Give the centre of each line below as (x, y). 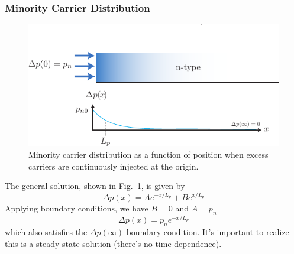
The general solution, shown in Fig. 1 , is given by (95, 186)
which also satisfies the (46, 232)
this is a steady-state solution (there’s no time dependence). (113, 243)
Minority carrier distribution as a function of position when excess (148, 154)
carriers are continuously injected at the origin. (114, 166)
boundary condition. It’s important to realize (208, 232)
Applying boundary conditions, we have (77, 208)
